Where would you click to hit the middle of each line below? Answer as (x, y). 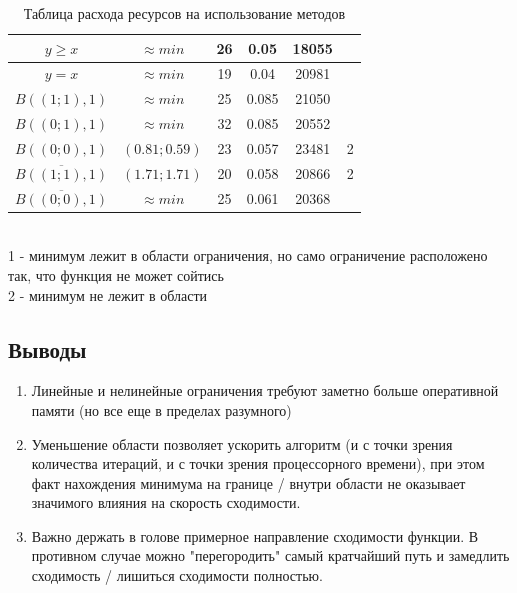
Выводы (47, 348)
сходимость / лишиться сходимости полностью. (177, 575)
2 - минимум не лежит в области (108, 294)
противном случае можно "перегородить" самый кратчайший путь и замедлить (270, 555)
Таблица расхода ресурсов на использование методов (184, 13)
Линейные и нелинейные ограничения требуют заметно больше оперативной (265, 390)
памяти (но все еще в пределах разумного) (161, 409)
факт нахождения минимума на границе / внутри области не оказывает (248, 482)
